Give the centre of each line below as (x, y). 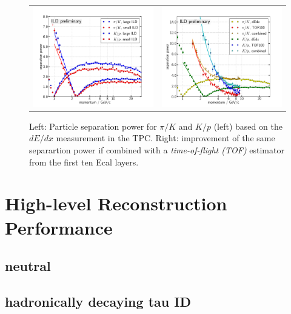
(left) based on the (248, 126)
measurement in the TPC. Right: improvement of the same (166, 138)
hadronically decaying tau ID (98, 301)
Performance (59, 227)
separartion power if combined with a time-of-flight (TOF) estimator (157, 149)
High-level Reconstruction (116, 203)
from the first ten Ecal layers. (84, 162)
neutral (28, 266)
